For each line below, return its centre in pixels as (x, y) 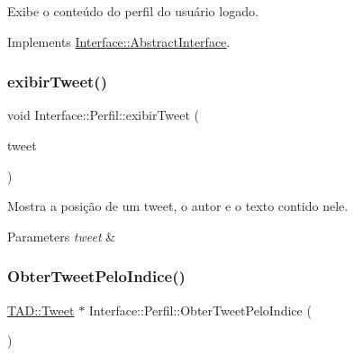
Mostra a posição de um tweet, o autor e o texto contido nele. (178, 206)
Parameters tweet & (62, 236)
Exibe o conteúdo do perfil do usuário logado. (133, 11)
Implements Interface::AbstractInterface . (119, 41)
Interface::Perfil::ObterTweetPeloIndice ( (200, 310)
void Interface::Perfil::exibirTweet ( (104, 115)
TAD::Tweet (41, 310)
